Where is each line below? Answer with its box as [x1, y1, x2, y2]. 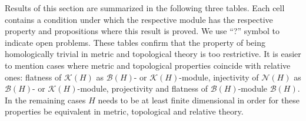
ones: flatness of [5, 70, 62, 83]
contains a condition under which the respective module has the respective [5, 13, 273, 25]
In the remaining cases [5, 93, 86, 106]
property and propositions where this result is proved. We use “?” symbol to [5, 25, 280, 37]
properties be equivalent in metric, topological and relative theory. [5, 105, 244, 117]
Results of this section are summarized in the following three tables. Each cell [5, 2, 285, 14]
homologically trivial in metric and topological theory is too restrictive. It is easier [5, 48, 301, 60]
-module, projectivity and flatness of [77, 82, 208, 95]
